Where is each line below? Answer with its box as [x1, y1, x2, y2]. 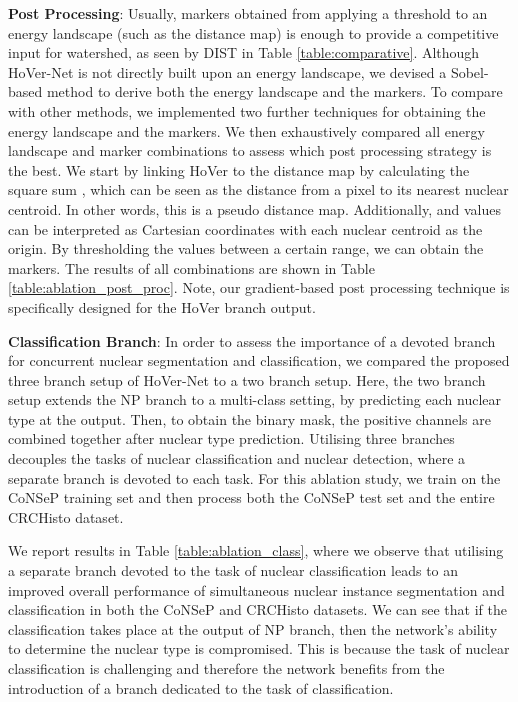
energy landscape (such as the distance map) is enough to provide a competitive [8, 22, 499, 43]
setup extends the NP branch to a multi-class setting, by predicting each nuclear [8, 389, 502, 410]
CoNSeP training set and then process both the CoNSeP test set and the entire [8, 487, 495, 508]
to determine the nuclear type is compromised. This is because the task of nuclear [8, 638, 510, 659]
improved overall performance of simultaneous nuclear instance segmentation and [8, 579, 505, 600]
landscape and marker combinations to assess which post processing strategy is [8, 140, 492, 161]
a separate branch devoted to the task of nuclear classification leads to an [8, 560, 459, 581]
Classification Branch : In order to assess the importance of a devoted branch [8, 330, 496, 351]
